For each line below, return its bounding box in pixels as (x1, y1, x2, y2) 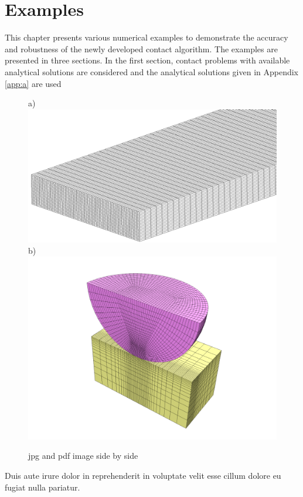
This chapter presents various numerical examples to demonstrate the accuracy (5, 31, 288, 43)
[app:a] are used (5, 77, 62, 89)
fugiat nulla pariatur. (5, 481, 80, 493)
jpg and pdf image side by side (28, 449, 138, 462)
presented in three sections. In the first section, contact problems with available (5, 54, 290, 66)
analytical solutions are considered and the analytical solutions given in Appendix (5, 65, 299, 78)
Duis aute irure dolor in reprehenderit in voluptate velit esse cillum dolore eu (5, 469, 281, 481)
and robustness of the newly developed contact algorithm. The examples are (5, 42, 278, 55)
